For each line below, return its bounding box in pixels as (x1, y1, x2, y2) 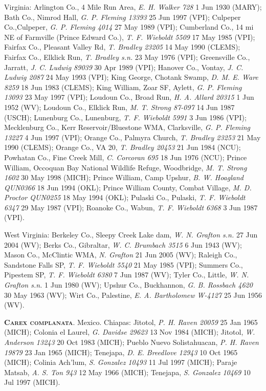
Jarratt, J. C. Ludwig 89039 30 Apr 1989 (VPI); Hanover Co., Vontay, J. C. (4, 61, 243, 72)
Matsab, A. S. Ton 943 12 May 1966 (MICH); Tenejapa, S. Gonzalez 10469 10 (4, 366, 251, 377)
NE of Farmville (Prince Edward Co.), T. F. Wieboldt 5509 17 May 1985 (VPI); (4, 31, 255, 42)
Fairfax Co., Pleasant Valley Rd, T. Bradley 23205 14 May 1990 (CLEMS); (4, 41, 240, 52)
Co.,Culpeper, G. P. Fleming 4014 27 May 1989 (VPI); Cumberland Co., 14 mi (4, 21, 254, 32)
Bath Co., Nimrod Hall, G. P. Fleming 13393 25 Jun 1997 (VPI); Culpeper (4, 11, 241, 22)
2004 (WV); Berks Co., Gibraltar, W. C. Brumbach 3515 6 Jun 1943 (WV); (4, 239, 242, 250)
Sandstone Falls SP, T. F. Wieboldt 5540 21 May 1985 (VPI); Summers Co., (4, 259, 243, 270)
